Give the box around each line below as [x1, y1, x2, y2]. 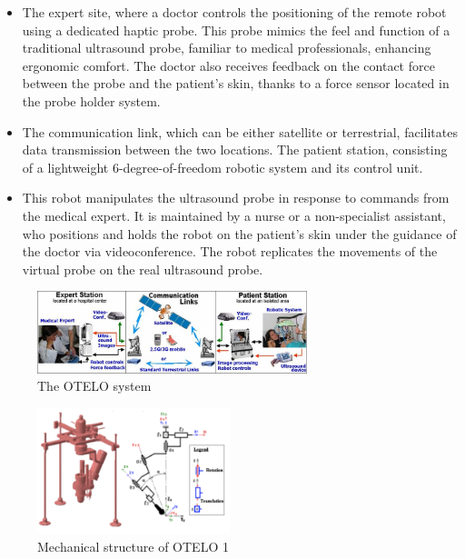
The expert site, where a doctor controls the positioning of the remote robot [22, 3, 447, 21]
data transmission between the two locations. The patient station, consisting [22, 140, 448, 159]
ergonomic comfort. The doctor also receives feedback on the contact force [22, 55, 435, 75]
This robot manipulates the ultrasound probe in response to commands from [22, 188, 450, 207]
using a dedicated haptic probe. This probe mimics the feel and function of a [22, 20, 450, 39]
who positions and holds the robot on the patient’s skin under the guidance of [22, 224, 457, 243]
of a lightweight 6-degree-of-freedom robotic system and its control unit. [22, 157, 423, 176]
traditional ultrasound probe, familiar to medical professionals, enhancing [22, 38, 431, 57]
